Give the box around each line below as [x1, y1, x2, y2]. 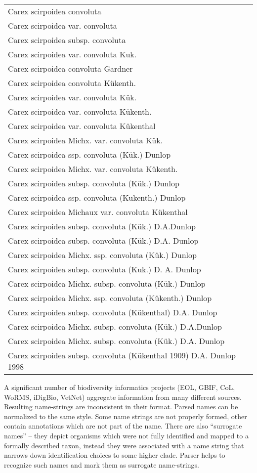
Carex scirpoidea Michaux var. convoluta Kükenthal [8, 206, 188, 217]
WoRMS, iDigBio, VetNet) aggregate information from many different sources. [4, 391, 242, 402]
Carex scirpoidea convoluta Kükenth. [8, 77, 136, 88]
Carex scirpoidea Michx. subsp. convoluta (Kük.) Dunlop [8, 278, 206, 289]
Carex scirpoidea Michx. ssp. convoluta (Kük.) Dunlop [8, 249, 197, 260]
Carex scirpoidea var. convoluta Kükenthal [8, 120, 156, 131]
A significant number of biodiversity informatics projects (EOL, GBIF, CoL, [4, 382, 235, 392]
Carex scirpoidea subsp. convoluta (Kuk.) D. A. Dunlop [8, 263, 201, 275]
